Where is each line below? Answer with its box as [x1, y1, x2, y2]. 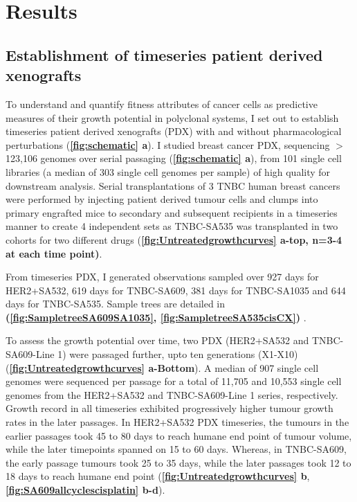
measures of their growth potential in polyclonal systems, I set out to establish [6, 110, 339, 125]
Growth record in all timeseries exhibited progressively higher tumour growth [6, 401, 333, 415]
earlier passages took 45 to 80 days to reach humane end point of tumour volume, [6, 428, 352, 442]
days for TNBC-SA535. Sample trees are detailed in [6, 296, 226, 311]
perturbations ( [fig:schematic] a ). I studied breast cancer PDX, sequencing [6, 137, 330, 152]
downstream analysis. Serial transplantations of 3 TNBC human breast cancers [6, 178, 340, 192]
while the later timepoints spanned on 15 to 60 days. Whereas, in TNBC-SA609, [6, 442, 347, 456]
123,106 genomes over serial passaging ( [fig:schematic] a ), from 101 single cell [6, 151, 342, 165]
